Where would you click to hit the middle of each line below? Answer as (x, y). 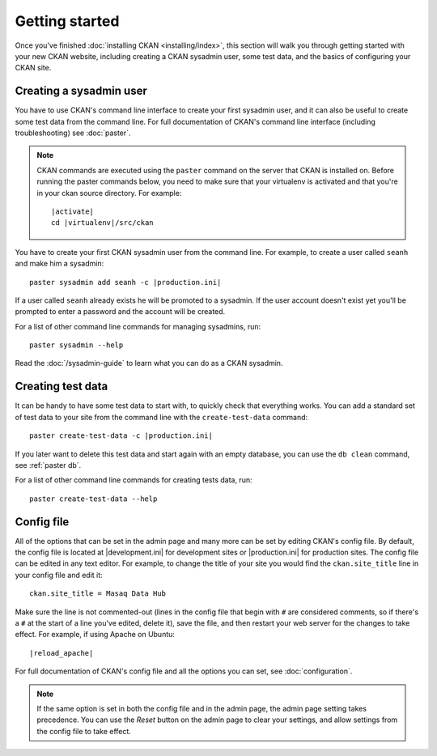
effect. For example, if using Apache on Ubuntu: (95, 635)
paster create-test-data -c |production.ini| (121, 436)
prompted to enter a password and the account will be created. (120, 312)
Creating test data (62, 386)
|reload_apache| (62, 653)
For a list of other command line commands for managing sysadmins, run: (138, 326)
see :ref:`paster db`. (48, 465)
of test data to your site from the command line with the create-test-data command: (161, 417)
